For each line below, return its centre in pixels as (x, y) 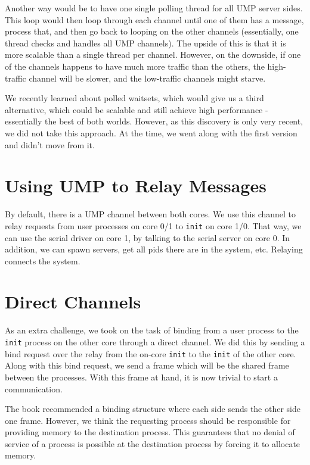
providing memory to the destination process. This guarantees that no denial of (150, 432)
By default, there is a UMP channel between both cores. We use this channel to (151, 214)
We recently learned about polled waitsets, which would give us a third (134, 98)
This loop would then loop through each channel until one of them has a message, (154, 19)
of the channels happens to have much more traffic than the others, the (135, 66)
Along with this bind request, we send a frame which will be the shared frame (147, 365)
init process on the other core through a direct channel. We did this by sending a (155, 342)
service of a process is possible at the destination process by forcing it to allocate (153, 443)
